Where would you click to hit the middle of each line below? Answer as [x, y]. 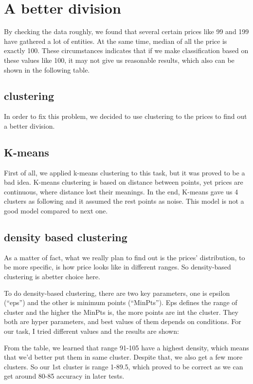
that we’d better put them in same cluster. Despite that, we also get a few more [123, 357]
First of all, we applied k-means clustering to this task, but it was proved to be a [125, 172]
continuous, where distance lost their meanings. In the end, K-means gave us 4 [121, 191]
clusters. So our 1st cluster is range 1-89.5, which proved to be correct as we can [124, 366]
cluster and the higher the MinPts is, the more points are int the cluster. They [121, 312]
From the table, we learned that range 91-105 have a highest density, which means [126, 347]
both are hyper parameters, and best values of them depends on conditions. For [123, 321]
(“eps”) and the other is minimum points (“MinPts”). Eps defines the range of [121, 302]
